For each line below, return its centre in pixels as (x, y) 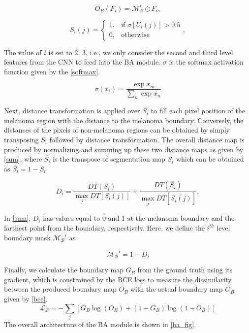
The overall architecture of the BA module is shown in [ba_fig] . (100, 324)
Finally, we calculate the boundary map (64, 270)
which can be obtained (210, 159)
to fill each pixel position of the (198, 111)
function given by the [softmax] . (52, 71)
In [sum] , (17, 218)
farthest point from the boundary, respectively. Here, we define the (104, 227)
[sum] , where (23, 159)
